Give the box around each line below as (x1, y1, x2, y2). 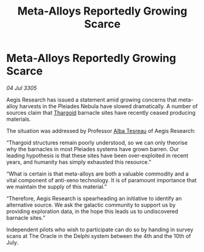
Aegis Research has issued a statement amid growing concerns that (6, 96, 177, 103)
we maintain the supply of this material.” (6, 183, 107, 190)
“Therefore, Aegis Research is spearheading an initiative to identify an (6, 194, 182, 202)
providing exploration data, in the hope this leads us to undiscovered (6, 208, 178, 215)
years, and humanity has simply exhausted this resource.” (6, 158, 152, 165)
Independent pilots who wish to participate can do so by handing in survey (6, 226, 194, 233)
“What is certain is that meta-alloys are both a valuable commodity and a (6, 170, 189, 177)
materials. (6, 115, 32, 123)
